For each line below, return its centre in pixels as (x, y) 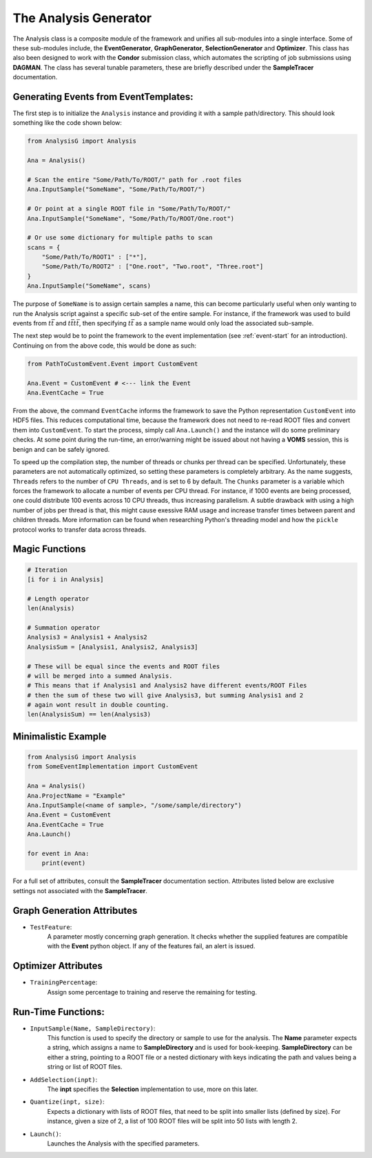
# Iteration (48, 570)
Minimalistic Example (60, 736)
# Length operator (58, 599)
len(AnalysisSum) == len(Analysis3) (89, 715)
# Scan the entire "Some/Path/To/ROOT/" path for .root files (134, 180)
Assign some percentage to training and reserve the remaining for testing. (152, 992)
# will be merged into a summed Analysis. (100, 676)
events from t (32, 323)
